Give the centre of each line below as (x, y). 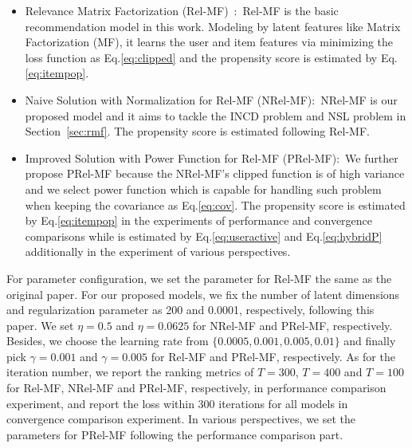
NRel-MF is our (359, 99)
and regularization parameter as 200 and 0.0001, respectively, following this (190, 310)
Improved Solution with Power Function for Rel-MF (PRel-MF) (181, 157)
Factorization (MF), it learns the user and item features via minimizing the (209, 42)
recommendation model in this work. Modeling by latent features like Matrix (213, 26)
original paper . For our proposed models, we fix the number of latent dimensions (203, 294)
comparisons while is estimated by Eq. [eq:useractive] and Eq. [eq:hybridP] (204, 236)
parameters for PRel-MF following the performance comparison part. (175, 434)
